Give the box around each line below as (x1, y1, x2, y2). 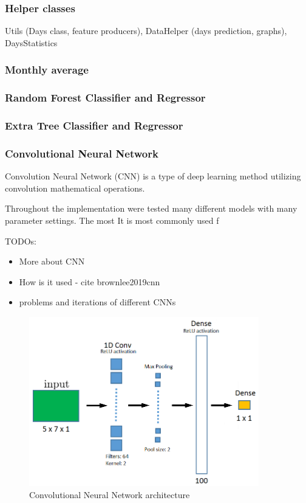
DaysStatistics (5, 36, 58, 49)
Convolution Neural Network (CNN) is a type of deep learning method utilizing (5, 170, 301, 182)
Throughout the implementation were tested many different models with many (5, 202, 297, 215)
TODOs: (5, 234, 36, 247)
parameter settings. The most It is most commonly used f (5, 213, 219, 226)
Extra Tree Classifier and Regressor (5, 118, 183, 133)
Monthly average (5, 62, 89, 77)
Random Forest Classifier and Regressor (5, 90, 206, 105)
